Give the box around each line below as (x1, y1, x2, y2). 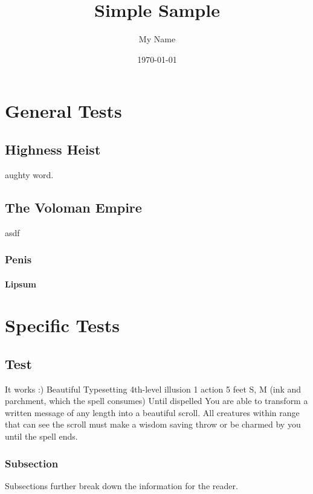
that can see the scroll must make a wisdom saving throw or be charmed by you (5, 418, 301, 431)
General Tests (5, 98, 122, 123)
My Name (138, 33, 176, 45)
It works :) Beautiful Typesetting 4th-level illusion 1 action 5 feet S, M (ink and (5, 382, 302, 395)
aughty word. (5, 168, 54, 181)
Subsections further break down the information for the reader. (5, 479, 238, 492)
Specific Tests (5, 313, 120, 338)
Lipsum (5, 277, 36, 290)
